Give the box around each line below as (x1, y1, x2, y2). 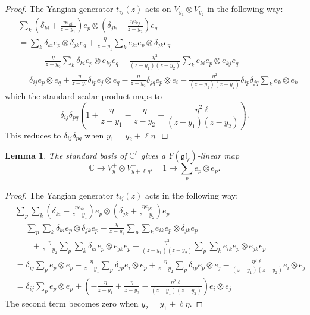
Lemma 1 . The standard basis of (5, 149, 127, 162)
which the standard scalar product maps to (5, 89, 162, 102)
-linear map (197, 149, 240, 162)
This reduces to (5, 128, 61, 141)
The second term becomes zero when (5, 297, 139, 309)
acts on (145, 2, 171, 14)
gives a (140, 149, 166, 162)
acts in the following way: (145, 188, 239, 201)
